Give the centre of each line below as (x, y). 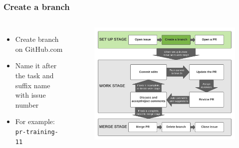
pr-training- (37, 132)
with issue (30, 95)
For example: (35, 121)
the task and (34, 75)
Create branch (37, 39)
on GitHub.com (39, 49)
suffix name (33, 85)
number (27, 104)
